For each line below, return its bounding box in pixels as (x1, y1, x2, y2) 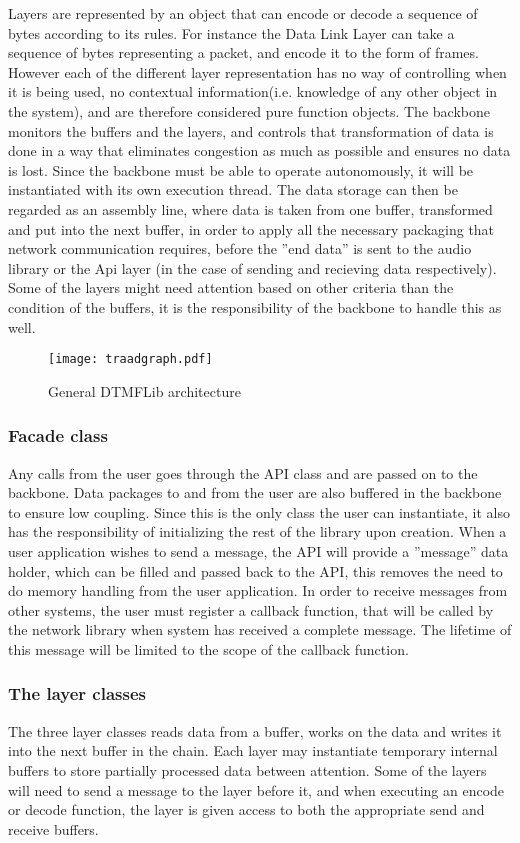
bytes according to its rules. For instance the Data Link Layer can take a (8, 22, 455, 43)
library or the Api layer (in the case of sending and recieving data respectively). (8, 257, 497, 278)
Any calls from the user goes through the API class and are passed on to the (8, 462, 478, 483)
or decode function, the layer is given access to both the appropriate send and (8, 799, 485, 820)
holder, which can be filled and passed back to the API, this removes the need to (8, 560, 503, 581)
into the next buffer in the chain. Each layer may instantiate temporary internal (8, 740, 498, 761)
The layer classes (8, 681, 146, 706)
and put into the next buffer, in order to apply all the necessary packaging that (8, 218, 495, 239)
